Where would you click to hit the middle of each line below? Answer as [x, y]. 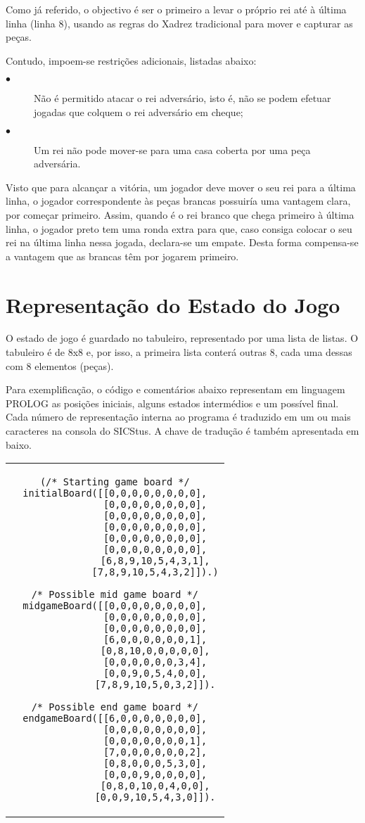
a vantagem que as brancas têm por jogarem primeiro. [122, 256]
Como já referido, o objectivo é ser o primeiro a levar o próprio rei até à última [176, 9]
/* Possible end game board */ [115, 707]
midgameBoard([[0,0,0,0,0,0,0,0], [115, 606]
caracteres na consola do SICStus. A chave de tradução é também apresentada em [182, 430]
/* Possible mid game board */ [115, 595]
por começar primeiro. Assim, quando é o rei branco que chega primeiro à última [180, 214]
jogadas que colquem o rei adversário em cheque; [139, 111]
